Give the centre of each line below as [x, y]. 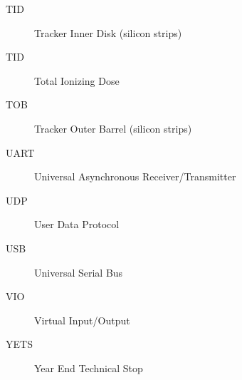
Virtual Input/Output [82, 320]
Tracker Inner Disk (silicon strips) [108, 32]
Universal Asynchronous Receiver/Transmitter [135, 176]
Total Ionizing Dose [77, 80]
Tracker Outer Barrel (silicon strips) [113, 128]
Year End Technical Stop [89, 368]
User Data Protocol [77, 224]
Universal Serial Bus [79, 272]
